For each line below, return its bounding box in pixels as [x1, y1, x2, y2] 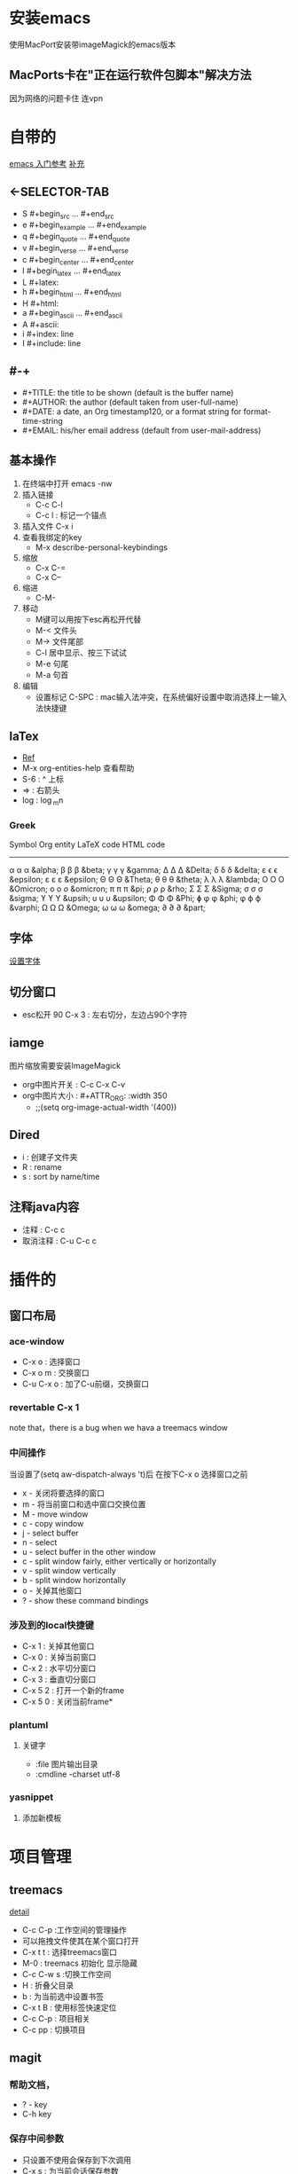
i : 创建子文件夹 [21, 1152, 78, 1163]
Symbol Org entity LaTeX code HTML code [9, 839, 166, 850]
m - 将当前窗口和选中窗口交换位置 [21, 1498, 146, 1509]
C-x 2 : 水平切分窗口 [21, 1663, 97, 1674]
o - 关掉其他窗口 [21, 1585, 82, 1596]
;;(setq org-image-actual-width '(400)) [35, 1102, 177, 1112]
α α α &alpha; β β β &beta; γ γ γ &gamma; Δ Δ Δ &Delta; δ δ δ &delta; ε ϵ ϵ [9, 865, 278, 875]
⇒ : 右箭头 [21, 785, 60, 796]
